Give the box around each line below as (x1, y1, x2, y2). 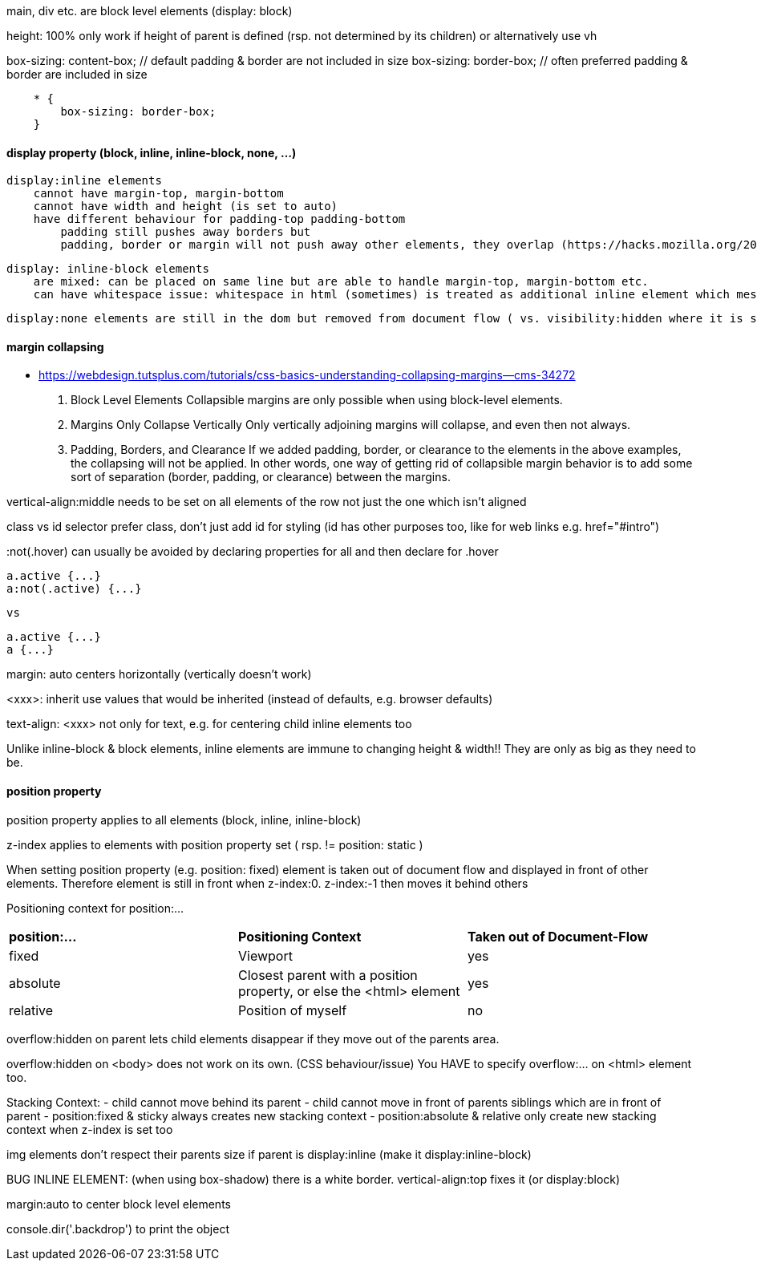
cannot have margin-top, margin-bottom (33, 187, 284, 200)
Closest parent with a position (237, 966, 418, 983)
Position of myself (237, 1002, 347, 1018)
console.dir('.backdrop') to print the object (6, 1221, 229, 1236)
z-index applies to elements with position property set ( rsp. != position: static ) (6, 837, 423, 852)
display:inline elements (6, 174, 162, 188)
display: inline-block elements (6, 262, 209, 276)
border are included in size (6, 67, 148, 81)
